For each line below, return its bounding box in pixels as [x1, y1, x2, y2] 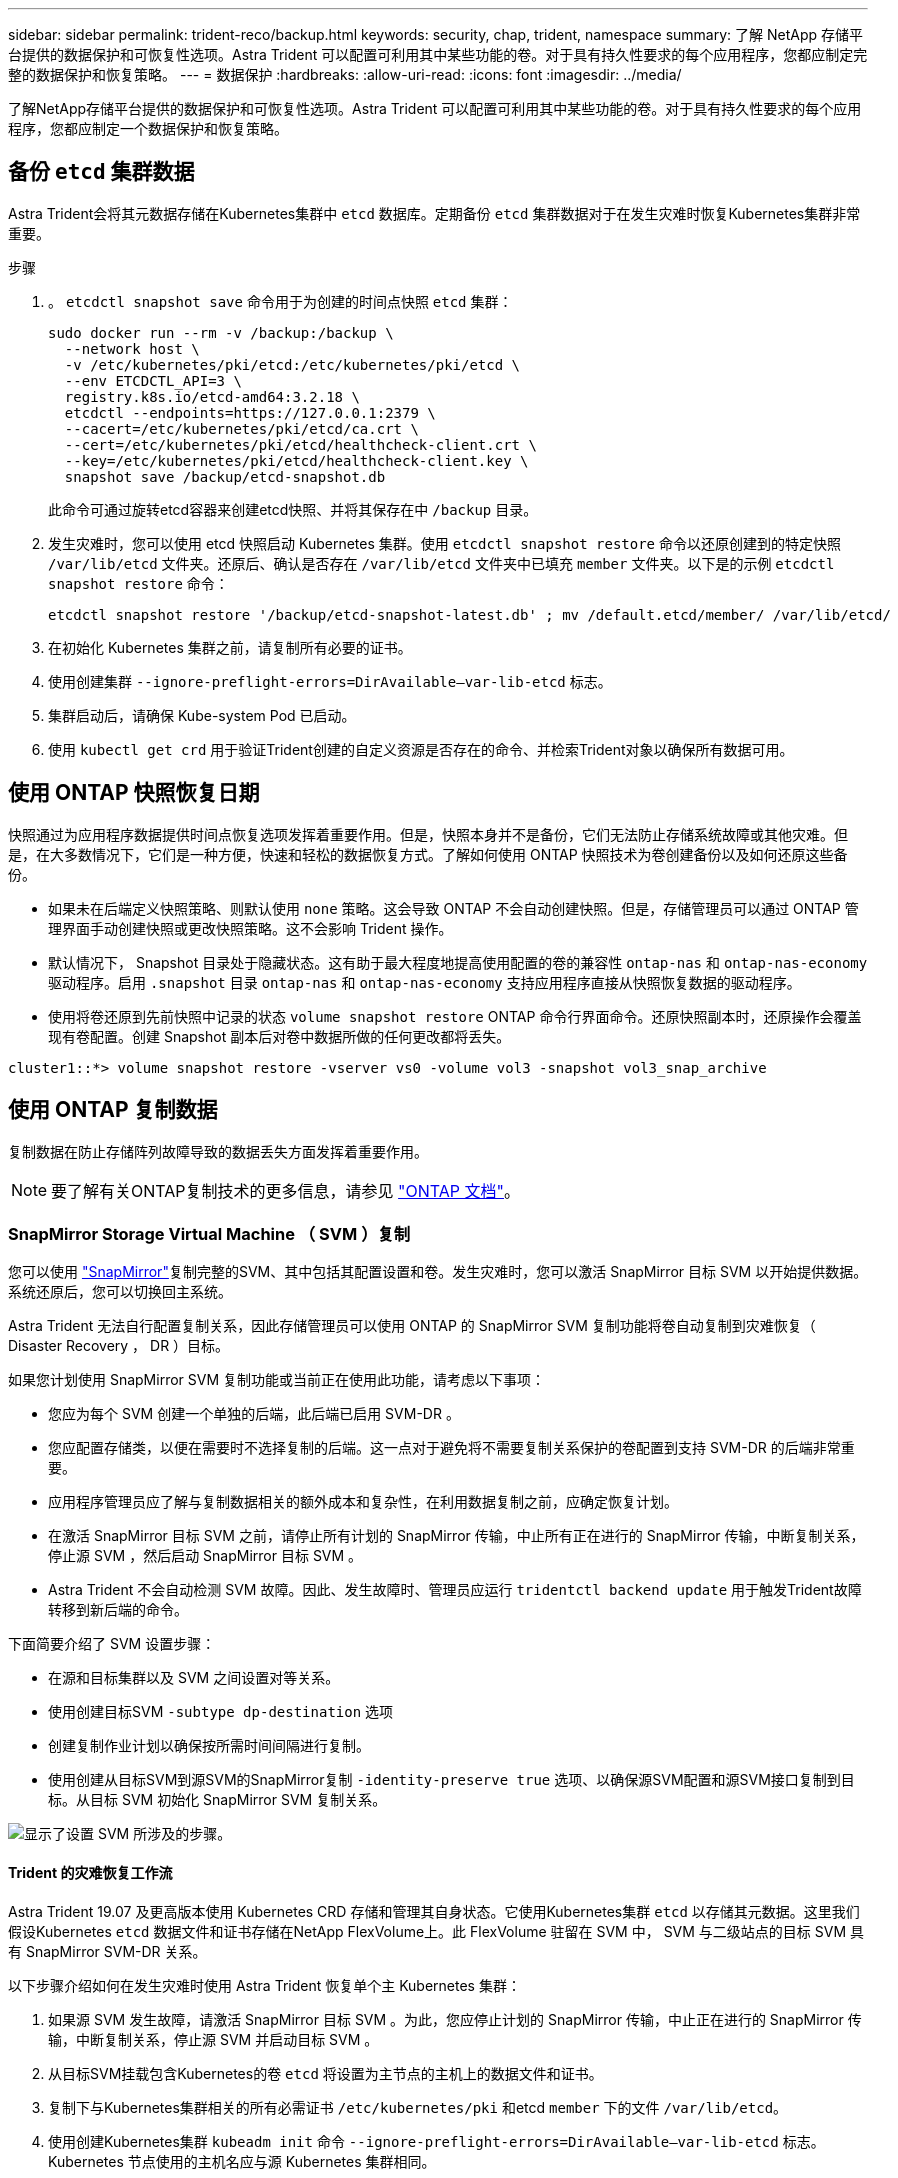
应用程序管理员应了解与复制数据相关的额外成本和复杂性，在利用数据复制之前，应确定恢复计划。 [48, 1493, 678, 1511]
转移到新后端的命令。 [48, 1601, 188, 1619]
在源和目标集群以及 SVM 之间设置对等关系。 [48, 1669, 340, 1687]
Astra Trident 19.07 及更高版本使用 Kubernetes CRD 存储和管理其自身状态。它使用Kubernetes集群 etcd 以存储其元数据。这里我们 [8, 1902, 860, 1920]
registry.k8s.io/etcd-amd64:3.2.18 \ [64, 388, 360, 405]
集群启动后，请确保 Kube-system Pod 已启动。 [48, 706, 356, 724]
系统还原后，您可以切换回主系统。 [8, 1283, 232, 1301]
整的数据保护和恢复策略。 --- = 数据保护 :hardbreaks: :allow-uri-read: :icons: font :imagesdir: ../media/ [8, 66, 682, 83]
